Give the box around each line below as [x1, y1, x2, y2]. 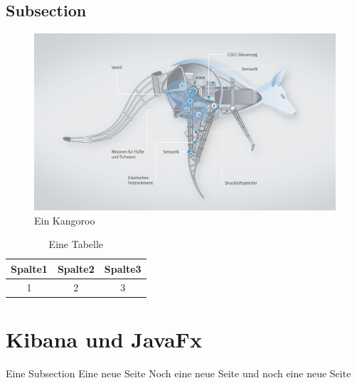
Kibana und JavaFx [6, 324, 202, 353]
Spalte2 [57, 261, 95, 276]
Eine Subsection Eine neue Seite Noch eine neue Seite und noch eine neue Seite [6, 365, 351, 380]
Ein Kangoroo [34, 212, 95, 227]
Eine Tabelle [48, 237, 104, 252]
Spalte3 [104, 261, 142, 276]
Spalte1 [11, 261, 48, 276]
